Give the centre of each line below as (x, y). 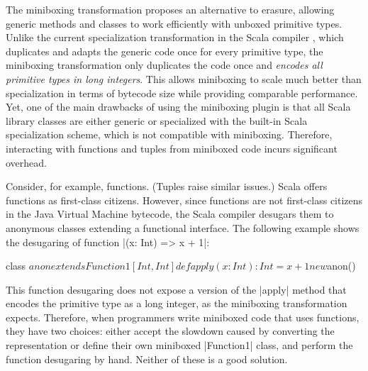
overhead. (26, 162)
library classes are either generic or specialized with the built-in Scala (157, 120)
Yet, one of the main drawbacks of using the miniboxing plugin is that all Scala (178, 107)
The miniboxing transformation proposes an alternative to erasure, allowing (170, 9)
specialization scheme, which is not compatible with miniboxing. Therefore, (169, 134)
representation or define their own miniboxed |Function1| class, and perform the (179, 345)
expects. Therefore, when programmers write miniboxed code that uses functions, (183, 317)
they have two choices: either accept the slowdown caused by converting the (170, 331)
